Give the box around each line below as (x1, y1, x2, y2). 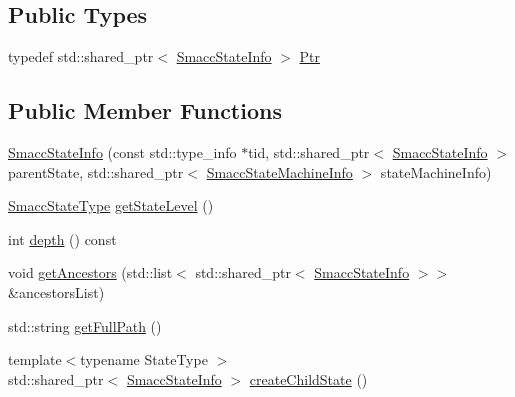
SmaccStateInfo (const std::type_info (8, 142, 237, 162)
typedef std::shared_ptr (8, 46, 154, 67)
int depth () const (8, 228, 117, 249)
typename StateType (80, 349, 208, 370)
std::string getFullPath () (8, 315, 162, 336)
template (8, 349, 62, 370)
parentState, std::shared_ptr (8, 161, 184, 182)
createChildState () (249, 368, 368, 389)
